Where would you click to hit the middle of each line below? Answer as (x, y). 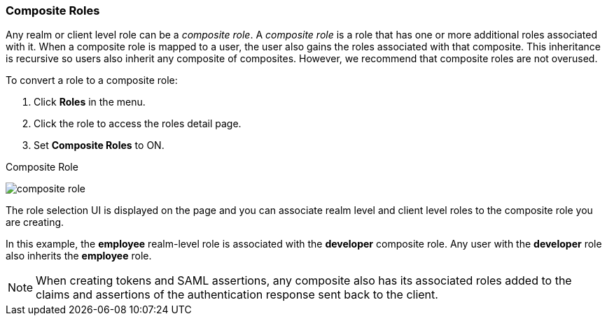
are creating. (35, 222)
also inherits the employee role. (79, 256)
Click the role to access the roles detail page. (138, 124)
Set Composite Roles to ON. (99, 145)
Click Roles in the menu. (90, 102)
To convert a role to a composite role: (92, 80)
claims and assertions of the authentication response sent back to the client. (237, 295)
